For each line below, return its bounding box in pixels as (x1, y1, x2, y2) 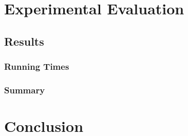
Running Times (4, 60, 69, 73)
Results (4, 33, 44, 49)
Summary (4, 83, 45, 96)
